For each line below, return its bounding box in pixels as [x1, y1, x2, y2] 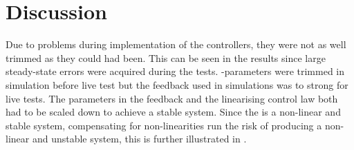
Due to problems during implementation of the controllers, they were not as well [6, 37, 346, 52]
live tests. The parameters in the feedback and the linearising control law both [6, 91, 338, 105]
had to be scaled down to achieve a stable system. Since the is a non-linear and [6, 105, 341, 119]
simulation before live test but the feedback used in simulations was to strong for [6, 77, 348, 92]
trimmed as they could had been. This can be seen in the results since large [6, 50, 326, 65]
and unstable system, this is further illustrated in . [32, 131, 247, 146]
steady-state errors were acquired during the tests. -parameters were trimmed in [6, 64, 345, 78]
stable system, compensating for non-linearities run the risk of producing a [6, 118, 322, 132]
